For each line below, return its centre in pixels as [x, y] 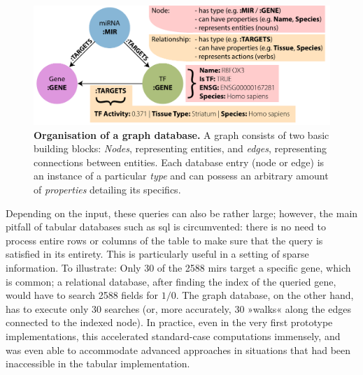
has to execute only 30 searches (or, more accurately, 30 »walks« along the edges [178, 308]
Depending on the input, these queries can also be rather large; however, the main [182, 213]
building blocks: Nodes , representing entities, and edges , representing [180, 148]
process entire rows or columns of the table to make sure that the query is [164, 240]
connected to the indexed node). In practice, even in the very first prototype [169, 322]
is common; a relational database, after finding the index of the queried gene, [171, 281]
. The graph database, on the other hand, [265, 295]
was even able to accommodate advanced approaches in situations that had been [178, 350]
